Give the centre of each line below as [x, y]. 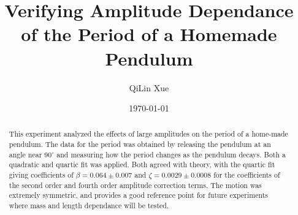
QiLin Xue [149, 87]
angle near [25, 154]
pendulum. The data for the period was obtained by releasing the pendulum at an [140, 144]
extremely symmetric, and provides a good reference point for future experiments [139, 195]
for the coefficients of [247, 175]
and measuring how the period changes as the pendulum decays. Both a [171, 154]
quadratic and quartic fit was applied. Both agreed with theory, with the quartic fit [142, 164]
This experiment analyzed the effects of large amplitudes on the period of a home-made [148, 134]
